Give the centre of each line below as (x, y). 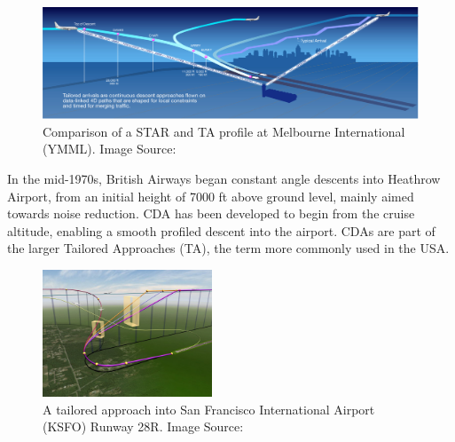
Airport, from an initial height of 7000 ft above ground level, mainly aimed (211, 196)
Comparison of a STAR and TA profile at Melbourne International (224, 131)
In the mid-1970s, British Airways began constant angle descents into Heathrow (224, 179)
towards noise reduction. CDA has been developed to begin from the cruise (211, 213)
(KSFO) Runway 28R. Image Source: (143, 426)
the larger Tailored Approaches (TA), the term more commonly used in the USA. (228, 248)
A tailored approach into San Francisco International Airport (209, 409)
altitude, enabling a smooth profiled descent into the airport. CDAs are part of (221, 230)
